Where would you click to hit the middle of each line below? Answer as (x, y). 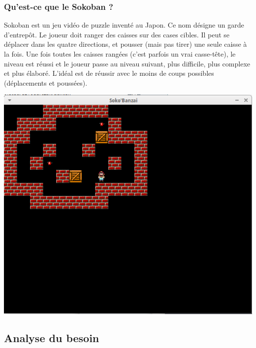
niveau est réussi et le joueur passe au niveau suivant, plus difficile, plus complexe (127, 63)
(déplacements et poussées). (46, 82)
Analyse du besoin (52, 338)
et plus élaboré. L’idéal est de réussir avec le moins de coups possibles (109, 73)
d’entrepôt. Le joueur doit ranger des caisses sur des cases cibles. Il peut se (117, 34)
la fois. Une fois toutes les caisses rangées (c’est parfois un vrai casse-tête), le (120, 54)
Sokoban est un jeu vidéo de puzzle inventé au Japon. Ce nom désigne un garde (124, 25)
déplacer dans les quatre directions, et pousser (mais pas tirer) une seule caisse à (126, 44)
